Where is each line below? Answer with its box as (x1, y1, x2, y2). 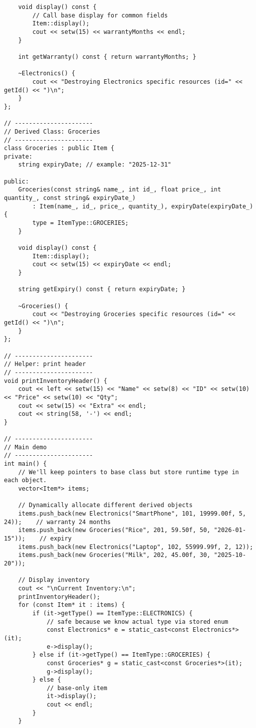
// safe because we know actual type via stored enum (46, 618, 229, 625)
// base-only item (46, 684, 107, 692)
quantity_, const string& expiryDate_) (4, 194, 136, 202)
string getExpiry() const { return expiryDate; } (18, 286, 186, 293)
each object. (4, 477, 47, 484)
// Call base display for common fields (32, 11, 168, 19)
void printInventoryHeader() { (4, 377, 107, 384)
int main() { (4, 460, 47, 468)
